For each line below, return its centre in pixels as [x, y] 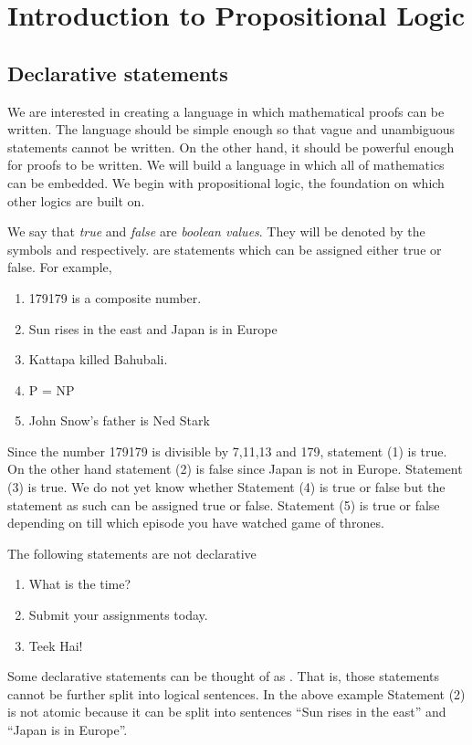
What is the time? [80, 584]
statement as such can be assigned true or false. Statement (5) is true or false [224, 504]
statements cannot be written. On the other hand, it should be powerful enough [231, 147]
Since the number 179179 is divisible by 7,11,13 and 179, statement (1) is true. [227, 451]
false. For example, [60, 267]
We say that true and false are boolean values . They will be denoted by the [216, 231]
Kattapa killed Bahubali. [98, 359]
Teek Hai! [56, 645]
